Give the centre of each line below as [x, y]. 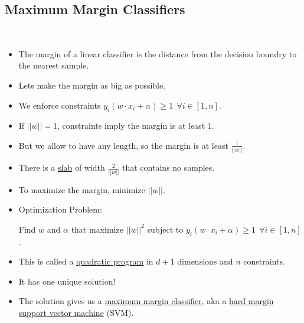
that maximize [97, 229]
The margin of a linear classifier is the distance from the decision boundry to [158, 53]
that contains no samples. [169, 167]
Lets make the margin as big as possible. [92, 85]
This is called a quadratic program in [86, 261]
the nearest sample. [54, 65]
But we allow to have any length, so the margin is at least [123, 145]
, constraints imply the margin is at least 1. [136, 125]
